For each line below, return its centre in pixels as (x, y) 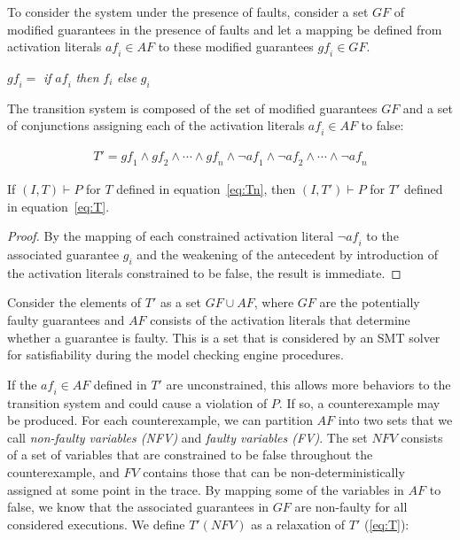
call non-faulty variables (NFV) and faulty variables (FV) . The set (187, 437)
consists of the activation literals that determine (280, 319)
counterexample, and (63, 471)
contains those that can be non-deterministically (274, 471)
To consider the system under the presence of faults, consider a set (188, 12)
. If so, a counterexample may (359, 402)
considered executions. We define (96, 524)
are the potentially (370, 302)
